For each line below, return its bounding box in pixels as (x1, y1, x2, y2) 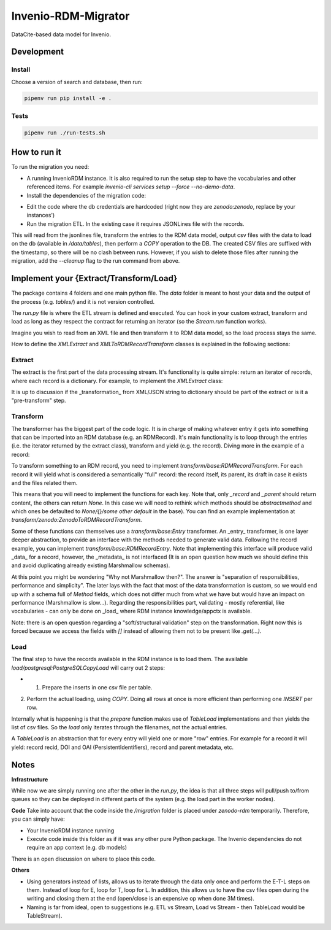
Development (11, 47, 64, 57)
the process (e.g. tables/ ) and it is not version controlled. (11, 298, 155, 305)
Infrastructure (11, 775, 48, 783)
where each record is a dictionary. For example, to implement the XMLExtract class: (11, 377, 223, 384)
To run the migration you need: (11, 163, 89, 171)
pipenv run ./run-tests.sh (24, 129, 105, 136)
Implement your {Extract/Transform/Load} (11, 273, 178, 284)
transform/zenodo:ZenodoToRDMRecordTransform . (11, 516, 142, 524)
